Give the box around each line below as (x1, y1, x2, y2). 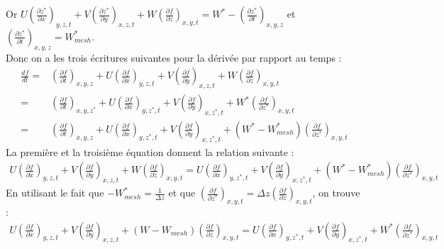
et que (168, 185, 196, 200)
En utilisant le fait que (6, 185, 104, 200)
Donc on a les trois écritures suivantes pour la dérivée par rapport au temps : (6, 50, 342, 65)
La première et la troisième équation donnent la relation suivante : (6, 144, 294, 159)
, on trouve (312, 185, 360, 200)
